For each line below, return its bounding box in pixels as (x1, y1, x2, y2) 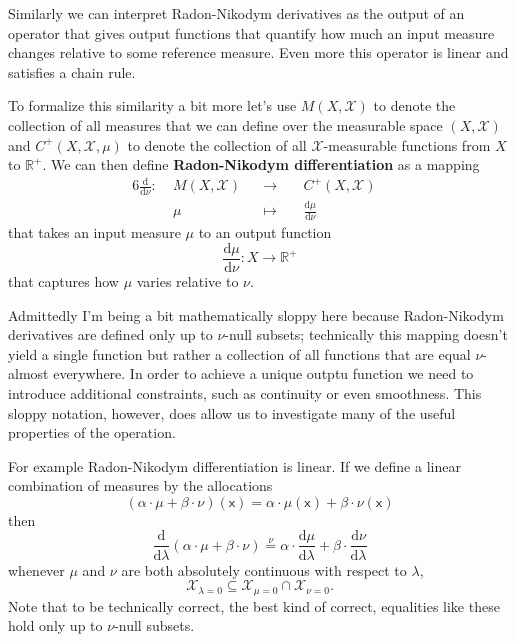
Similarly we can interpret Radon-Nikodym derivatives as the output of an (8, 3, 465, 23)
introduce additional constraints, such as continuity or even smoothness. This (8, 382, 482, 403)
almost (8, 363, 49, 384)
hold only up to (8, 615, 103, 636)
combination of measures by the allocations (8, 475, 273, 496)
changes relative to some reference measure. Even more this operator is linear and (8, 42, 509, 63)
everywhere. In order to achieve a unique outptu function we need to (53, 363, 474, 384)
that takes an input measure (8, 222, 181, 243)
